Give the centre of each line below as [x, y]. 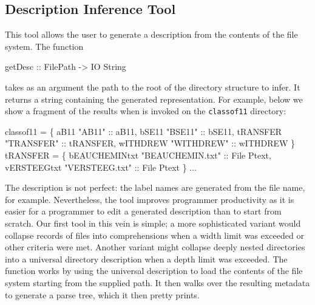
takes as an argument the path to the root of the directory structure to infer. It [153, 87]
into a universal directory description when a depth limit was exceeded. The [146, 259]
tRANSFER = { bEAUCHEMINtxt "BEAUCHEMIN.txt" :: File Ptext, [138, 155]
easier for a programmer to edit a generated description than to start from [143, 211]
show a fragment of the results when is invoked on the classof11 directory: [146, 111]
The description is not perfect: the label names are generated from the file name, [155, 187]
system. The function [44, 46]
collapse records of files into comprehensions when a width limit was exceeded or [154, 235]
